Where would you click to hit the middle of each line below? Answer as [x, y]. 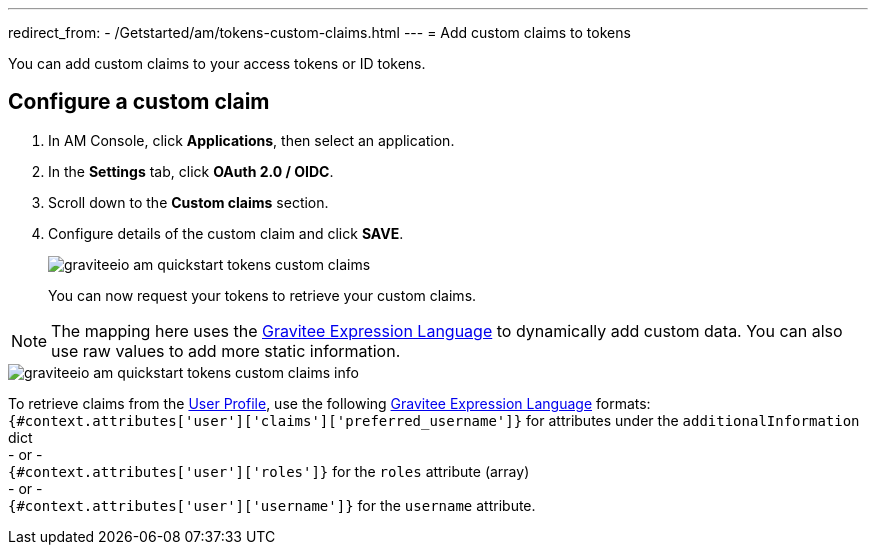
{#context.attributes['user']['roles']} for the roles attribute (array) [269, 471]
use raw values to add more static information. [226, 350]
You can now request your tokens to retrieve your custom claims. [262, 295]
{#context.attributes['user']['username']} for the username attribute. [272, 505]
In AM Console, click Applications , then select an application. [251, 140]
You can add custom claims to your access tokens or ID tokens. [217, 63]
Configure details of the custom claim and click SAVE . [226, 233]
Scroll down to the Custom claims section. [188, 202]
